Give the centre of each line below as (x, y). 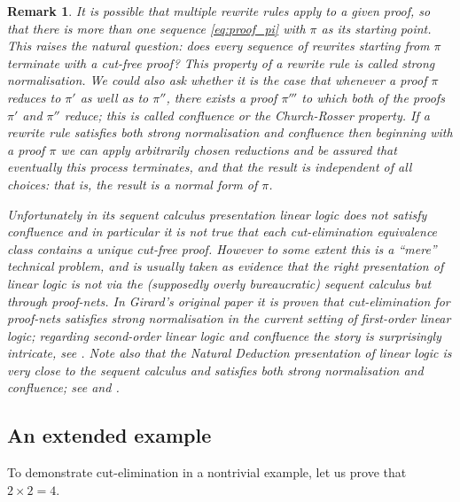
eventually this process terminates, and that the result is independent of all (210, 167)
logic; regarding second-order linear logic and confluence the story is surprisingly (224, 335)
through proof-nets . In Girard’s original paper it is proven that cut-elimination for (229, 301)
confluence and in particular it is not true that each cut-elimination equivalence (222, 232)
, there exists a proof (222, 97)
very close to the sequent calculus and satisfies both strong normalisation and (215, 370)
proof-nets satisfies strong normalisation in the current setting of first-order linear (229, 318)
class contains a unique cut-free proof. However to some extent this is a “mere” (222, 248)
